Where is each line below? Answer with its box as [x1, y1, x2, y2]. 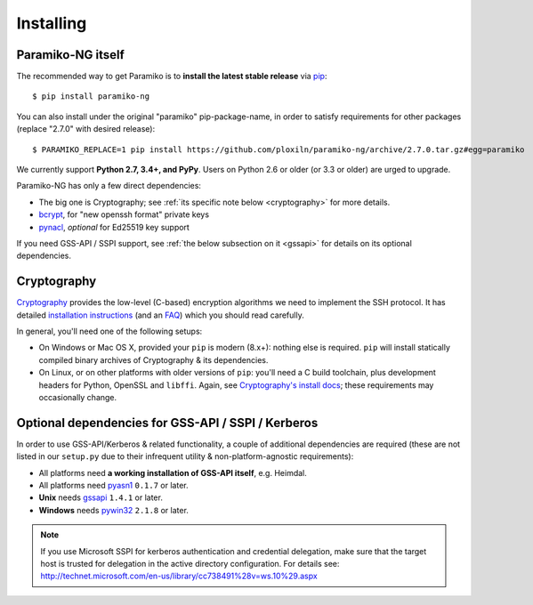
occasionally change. [38, 392, 117, 402]
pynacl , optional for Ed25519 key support [38, 222, 190, 232]
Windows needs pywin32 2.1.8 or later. [38, 504, 189, 515]
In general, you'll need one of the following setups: [16, 326, 203, 337]
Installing [16, 13, 87, 33]
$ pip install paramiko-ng [32, 92, 150, 101]
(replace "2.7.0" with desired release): [16, 124, 156, 134]
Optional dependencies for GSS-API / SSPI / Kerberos [16, 415, 319, 431]
